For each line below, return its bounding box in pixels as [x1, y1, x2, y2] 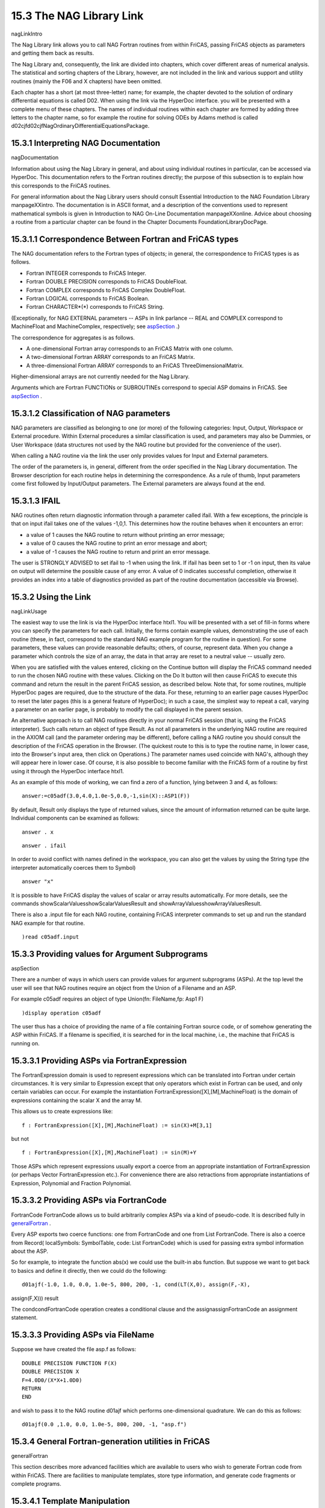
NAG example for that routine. [11, 919, 85, 927]
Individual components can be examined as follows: [11, 814, 140, 822]
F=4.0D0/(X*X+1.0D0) [22, 1377, 82, 1384]
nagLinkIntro [11, 30, 43, 37]
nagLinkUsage [11, 607, 48, 615]
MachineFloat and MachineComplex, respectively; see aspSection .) [11, 323, 180, 330]
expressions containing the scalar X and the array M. [11, 1097, 143, 1104]
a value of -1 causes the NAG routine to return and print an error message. [26, 548, 211, 555]
